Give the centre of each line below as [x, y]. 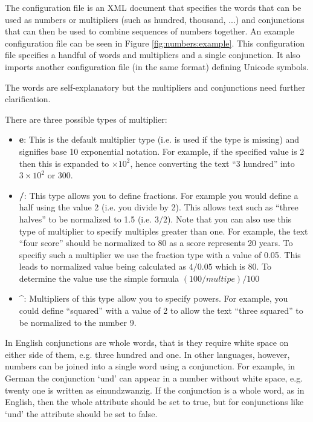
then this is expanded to [64, 163]
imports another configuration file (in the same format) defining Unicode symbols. [157, 66]
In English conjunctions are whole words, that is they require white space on [147, 342]
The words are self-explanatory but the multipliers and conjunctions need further [155, 87]
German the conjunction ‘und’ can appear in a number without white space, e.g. [154, 378]
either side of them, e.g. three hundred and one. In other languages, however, [147, 354]
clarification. [28, 99]
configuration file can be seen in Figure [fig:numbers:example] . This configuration [155, 43]
